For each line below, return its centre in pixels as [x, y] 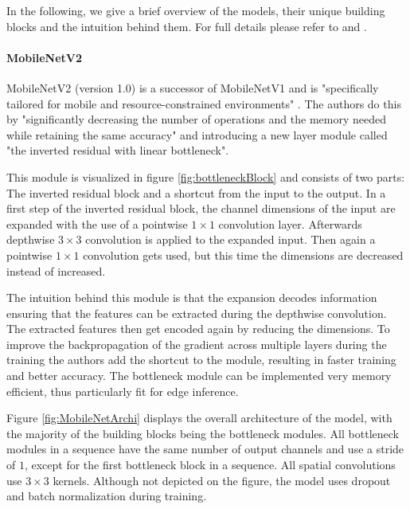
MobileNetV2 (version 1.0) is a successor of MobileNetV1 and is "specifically [193, 87]
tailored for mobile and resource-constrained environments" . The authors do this [204, 103]
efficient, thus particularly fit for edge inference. [123, 391]
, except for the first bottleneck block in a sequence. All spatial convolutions [210, 465]
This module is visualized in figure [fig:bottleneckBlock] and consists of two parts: [206, 176]
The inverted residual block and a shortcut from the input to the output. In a [196, 192]
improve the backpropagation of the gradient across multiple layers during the [197, 344]
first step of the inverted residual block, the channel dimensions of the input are [201, 208]
